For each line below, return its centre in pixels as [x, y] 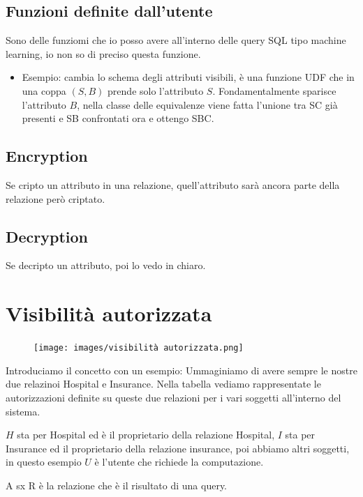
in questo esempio [44, 462]
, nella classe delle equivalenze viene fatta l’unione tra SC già [207, 104]
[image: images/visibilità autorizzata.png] [139, 348]
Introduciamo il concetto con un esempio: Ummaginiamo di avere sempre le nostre [181, 370]
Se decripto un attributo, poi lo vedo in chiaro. [106, 265]
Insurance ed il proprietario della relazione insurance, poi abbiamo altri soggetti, [178, 448]
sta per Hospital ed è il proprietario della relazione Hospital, [146, 435]
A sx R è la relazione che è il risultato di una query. [117, 485]
